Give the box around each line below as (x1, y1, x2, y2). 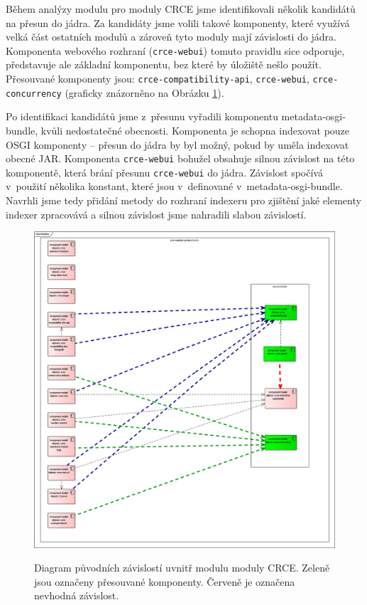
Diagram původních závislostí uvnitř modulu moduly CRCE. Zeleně (34, 560, 330, 575)
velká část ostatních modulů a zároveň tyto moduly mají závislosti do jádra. (6, 29, 336, 44)
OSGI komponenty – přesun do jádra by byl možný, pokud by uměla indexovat (6, 137, 349, 152)
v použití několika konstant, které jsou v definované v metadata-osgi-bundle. (6, 179, 343, 194)
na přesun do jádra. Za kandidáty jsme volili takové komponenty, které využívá (6, 15, 350, 30)
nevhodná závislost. (34, 588, 119, 603)
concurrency (6, 88, 62, 99)
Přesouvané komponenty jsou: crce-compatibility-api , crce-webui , (6, 71, 310, 86)
